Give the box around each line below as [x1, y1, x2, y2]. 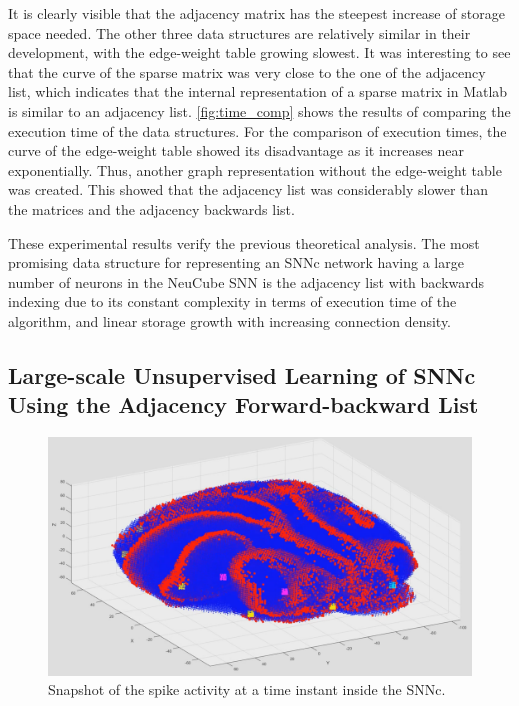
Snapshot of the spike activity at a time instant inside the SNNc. [48, 679, 446, 700]
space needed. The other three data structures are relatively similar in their [8, 22, 471, 43]
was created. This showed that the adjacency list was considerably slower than [8, 179, 489, 200]
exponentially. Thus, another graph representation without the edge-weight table [8, 159, 502, 180]
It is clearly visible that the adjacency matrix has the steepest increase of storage [8, 3, 505, 23]
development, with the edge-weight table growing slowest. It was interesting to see [8, 42, 511, 63]
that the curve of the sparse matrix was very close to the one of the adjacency [8, 61, 486, 82]
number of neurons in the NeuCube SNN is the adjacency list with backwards [8, 271, 485, 292]
